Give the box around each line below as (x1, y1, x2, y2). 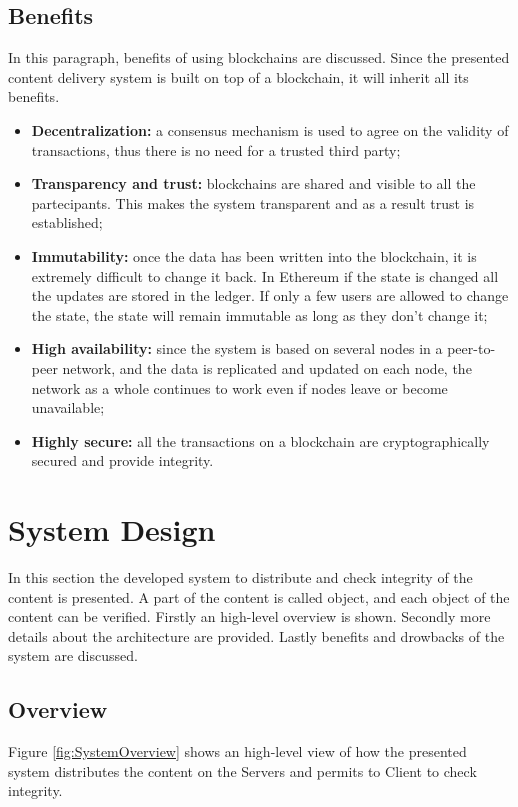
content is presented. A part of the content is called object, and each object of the (8, 586, 510, 607)
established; (31, 212, 103, 233)
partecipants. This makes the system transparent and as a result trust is (31, 192, 475, 213)
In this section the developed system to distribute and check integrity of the (8, 567, 473, 588)
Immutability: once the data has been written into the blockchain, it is (31, 245, 477, 266)
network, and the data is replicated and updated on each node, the (62, 357, 472, 378)
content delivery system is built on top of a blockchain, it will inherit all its (8, 66, 469, 87)
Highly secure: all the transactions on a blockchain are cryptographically (31, 430, 490, 451)
